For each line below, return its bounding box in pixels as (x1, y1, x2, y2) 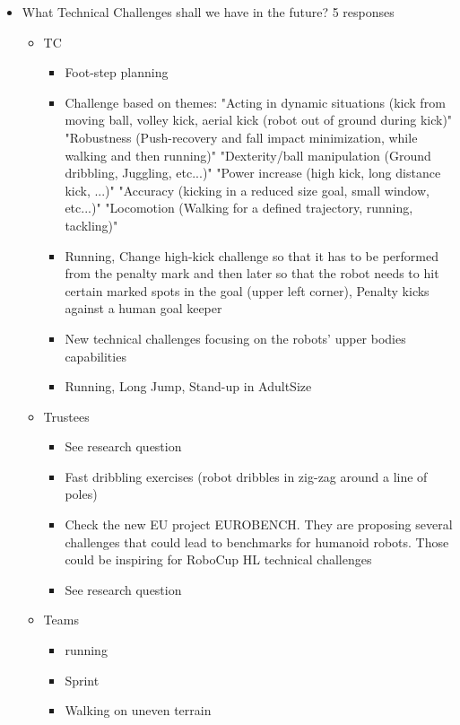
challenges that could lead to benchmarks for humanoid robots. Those (65, 532, 449, 551)
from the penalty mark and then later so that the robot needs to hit (65, 264, 439, 283)
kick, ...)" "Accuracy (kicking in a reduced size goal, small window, (65, 180, 430, 199)
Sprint (65, 670, 100, 689)
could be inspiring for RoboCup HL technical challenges (65, 550, 372, 569)
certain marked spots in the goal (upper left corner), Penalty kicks (65, 281, 430, 300)
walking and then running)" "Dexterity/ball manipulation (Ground (65, 145, 431, 164)
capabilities (65, 346, 126, 365)
